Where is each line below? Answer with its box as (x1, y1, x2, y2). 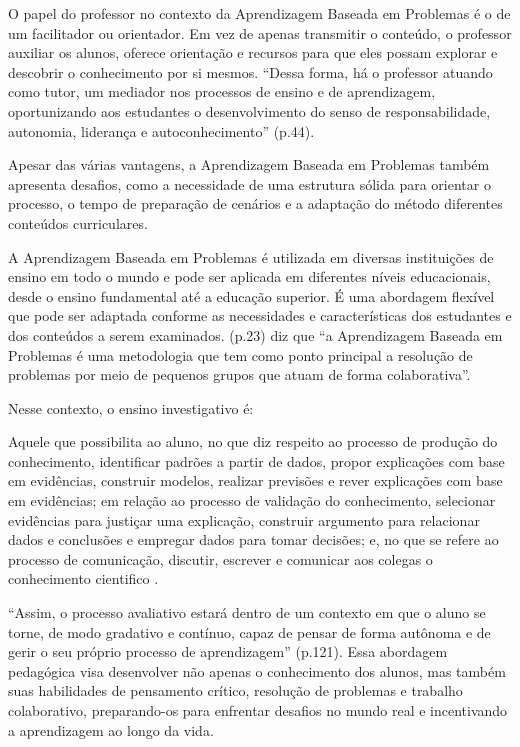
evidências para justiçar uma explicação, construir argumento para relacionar (8, 509, 480, 530)
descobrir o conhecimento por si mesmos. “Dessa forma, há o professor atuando (8, 61, 493, 82)
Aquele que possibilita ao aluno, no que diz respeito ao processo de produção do (8, 431, 498, 452)
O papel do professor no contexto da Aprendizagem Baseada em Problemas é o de (8, 3, 511, 23)
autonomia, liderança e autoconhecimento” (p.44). (8, 120, 315, 141)
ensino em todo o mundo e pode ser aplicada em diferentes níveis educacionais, (8, 266, 491, 287)
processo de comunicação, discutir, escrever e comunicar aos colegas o (8, 548, 433, 569)
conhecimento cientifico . (8, 568, 159, 589)
